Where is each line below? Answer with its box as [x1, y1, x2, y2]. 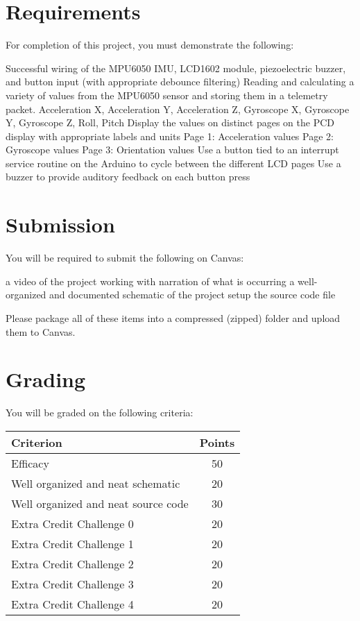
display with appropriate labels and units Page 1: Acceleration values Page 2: [6, 128, 334, 143]
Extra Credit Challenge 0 [11, 515, 134, 531]
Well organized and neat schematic [11, 475, 180, 491]
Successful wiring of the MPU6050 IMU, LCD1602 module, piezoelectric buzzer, [6, 60, 346, 75]
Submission [6, 210, 115, 239]
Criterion [11, 434, 62, 450]
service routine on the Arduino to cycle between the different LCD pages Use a [6, 155, 341, 170]
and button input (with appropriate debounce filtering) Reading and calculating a [6, 74, 354, 89]
